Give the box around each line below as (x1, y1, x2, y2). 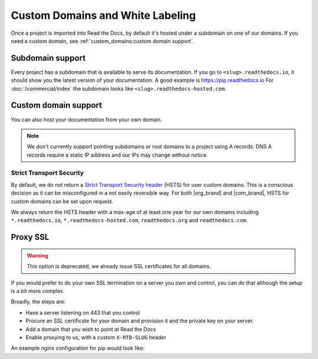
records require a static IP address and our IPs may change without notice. (26, 151, 208, 159)
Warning (26, 252, 48, 259)
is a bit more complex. (11, 287, 65, 294)
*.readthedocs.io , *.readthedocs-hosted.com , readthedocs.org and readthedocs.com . (11, 217, 248, 224)
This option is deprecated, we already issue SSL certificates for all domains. (26, 263, 211, 270)
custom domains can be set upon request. (11, 197, 114, 205)
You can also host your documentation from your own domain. (11, 116, 163, 123)
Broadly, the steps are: (11, 298, 66, 305)
